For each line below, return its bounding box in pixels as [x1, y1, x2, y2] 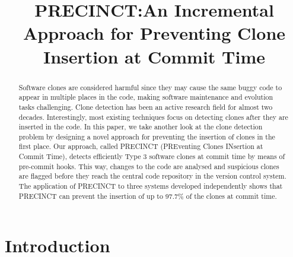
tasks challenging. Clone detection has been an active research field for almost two [18, 101, 273, 112]
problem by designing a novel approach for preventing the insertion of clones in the [18, 131, 275, 141]
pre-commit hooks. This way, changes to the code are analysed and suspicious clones [18, 161, 279, 171]
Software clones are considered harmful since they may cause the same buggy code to [18, 82, 282, 92]
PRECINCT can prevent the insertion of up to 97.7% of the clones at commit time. [18, 191, 277, 201]
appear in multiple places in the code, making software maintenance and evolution [18, 92, 273, 102]
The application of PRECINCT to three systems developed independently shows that [18, 181, 283, 191]
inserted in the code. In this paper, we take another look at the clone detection [18, 122, 263, 132]
